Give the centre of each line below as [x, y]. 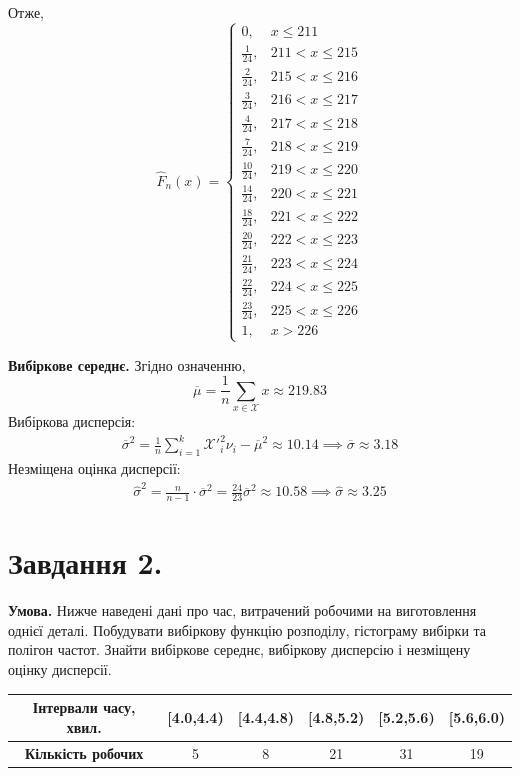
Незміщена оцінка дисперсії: [94, 467]
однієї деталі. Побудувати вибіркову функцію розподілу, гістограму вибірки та [247, 629]
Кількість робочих [84, 752]
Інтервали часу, [84, 707]
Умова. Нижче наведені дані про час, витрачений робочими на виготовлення [242, 610]
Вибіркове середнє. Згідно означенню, [127, 364]
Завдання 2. [85, 562]
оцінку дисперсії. [60, 669]
